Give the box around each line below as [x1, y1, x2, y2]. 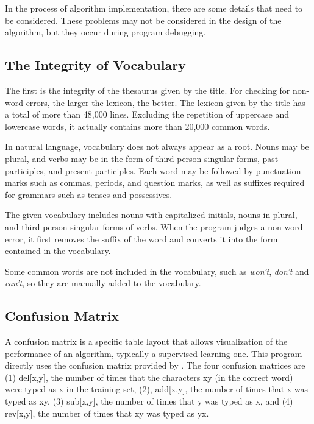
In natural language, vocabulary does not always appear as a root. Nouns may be [5, 140, 309, 153]
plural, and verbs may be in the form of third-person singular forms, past [5, 152, 279, 164]
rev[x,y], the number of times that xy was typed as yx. [5, 406, 209, 419]
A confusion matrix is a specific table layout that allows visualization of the [5, 335, 288, 348]
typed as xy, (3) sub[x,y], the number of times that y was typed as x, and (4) [5, 395, 293, 408]
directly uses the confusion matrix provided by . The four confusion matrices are [5, 359, 305, 372]
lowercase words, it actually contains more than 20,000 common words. [5, 119, 270, 132]
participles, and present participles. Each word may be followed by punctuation [5, 164, 301, 177]
